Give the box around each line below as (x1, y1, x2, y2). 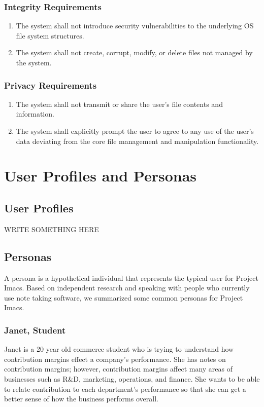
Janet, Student (4, 323, 66, 336)
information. (16, 108, 54, 119)
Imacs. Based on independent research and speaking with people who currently (4, 282, 250, 293)
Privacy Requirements (4, 79, 97, 91)
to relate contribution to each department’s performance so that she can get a (4, 383, 246, 394)
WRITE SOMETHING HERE (4, 224, 99, 234)
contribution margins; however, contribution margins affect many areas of (4, 363, 233, 374)
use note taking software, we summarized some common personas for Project (4, 292, 243, 303)
